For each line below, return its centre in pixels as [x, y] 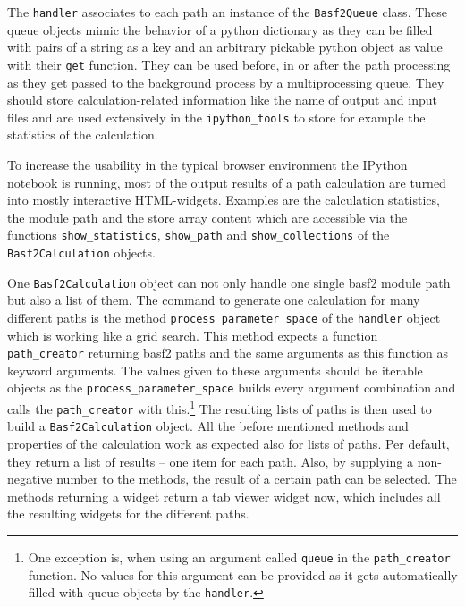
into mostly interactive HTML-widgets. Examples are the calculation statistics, [224, 200]
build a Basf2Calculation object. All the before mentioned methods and [208, 426]
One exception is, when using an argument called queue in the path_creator [239, 556]
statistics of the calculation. [83, 135]
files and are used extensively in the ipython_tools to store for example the [216, 117]
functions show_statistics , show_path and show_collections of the [199, 235]
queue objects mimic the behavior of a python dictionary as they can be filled [220, 29]
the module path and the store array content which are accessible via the [207, 217]
